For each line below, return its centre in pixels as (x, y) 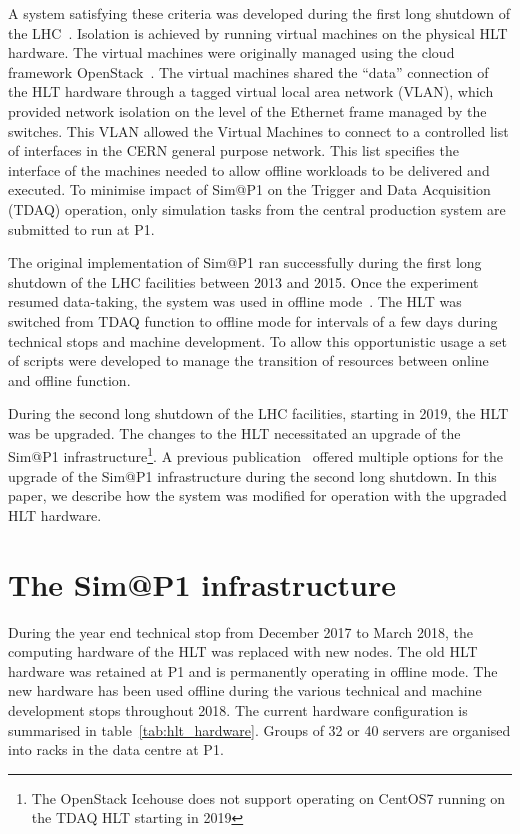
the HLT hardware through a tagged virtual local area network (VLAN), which (251, 91)
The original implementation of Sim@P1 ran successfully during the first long (245, 262)
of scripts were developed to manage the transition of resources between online (248, 360)
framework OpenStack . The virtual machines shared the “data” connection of (248, 71)
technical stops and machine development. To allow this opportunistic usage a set (258, 340)
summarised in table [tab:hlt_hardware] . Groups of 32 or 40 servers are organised (259, 729)
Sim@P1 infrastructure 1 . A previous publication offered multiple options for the (256, 455)
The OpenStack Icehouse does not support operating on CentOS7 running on (268, 797)
